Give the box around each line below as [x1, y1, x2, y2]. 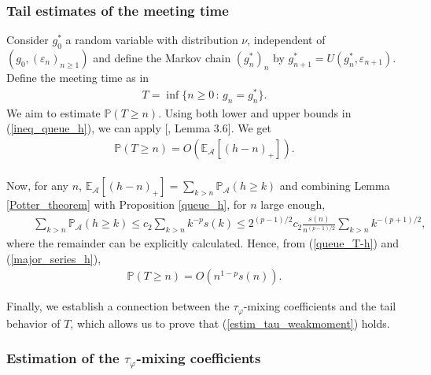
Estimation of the [6, 348, 120, 368]
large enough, [260, 196, 326, 213]
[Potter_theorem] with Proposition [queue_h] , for [6, 196, 247, 213]
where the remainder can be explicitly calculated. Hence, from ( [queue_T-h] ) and [6, 235, 400, 251]
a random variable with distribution [65, 32, 238, 48]
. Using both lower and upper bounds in [158, 104, 352, 121]
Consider [6, 32, 49, 48]
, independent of [247, 32, 326, 48]
